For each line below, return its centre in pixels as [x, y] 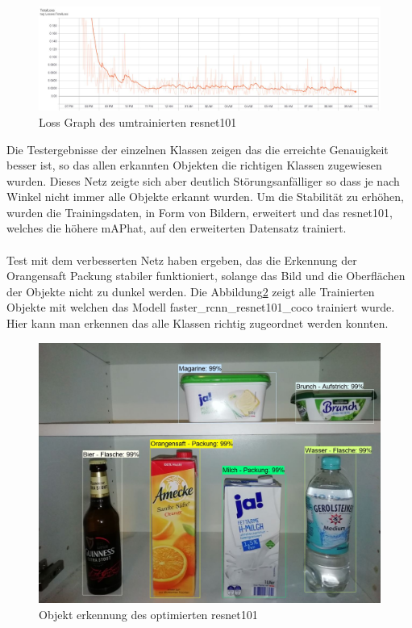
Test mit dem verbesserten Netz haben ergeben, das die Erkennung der [182, 260]
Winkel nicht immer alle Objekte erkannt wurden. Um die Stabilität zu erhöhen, [205, 197]
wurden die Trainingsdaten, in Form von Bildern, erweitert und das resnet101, [200, 212]
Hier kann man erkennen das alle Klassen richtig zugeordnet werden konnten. [198, 323]
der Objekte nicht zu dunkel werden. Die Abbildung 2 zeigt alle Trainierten [191, 291]
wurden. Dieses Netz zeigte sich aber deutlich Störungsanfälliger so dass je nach [203, 180]
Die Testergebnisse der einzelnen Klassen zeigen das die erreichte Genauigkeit [198, 149]
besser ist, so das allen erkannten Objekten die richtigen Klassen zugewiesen [194, 165]
